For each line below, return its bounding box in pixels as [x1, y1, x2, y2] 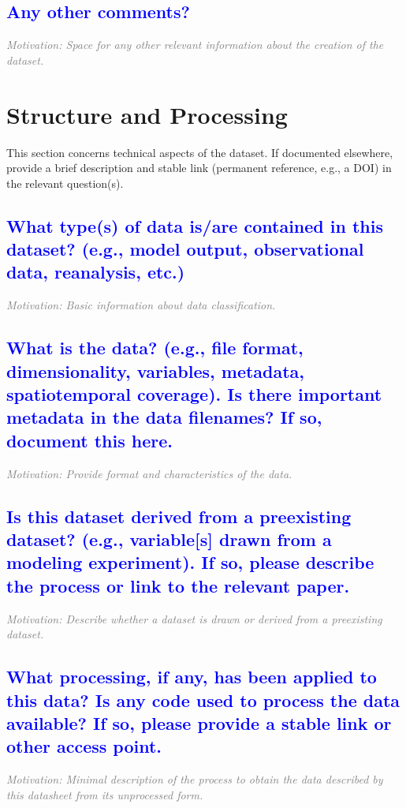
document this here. [6, 428, 173, 452]
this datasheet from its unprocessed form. [6, 786, 203, 802]
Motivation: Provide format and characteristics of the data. [6, 465, 292, 481]
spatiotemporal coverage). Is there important [6, 382, 382, 406]
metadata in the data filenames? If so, [6, 405, 322, 429]
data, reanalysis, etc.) [6, 260, 185, 284]
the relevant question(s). [6, 174, 124, 191]
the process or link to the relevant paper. [6, 573, 350, 597]
